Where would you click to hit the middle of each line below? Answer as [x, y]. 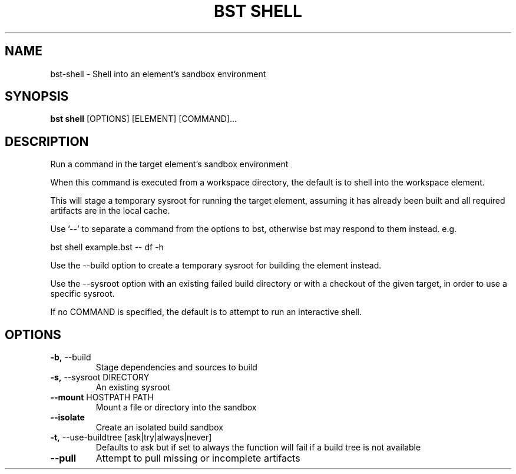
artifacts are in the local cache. [110, 211]
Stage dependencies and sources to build [176, 367]
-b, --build [71, 357]
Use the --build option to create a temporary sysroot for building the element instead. [216, 266]
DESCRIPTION [47, 141]
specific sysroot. [82, 294]
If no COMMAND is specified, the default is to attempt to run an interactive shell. [206, 312]
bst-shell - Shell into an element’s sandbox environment [158, 74]
